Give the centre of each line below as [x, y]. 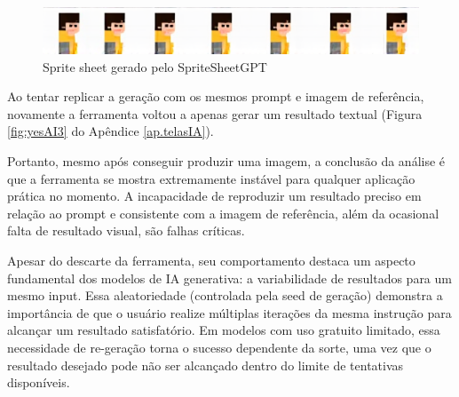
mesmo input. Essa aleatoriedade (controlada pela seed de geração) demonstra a [225, 295]
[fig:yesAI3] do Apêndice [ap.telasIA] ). [111, 131]
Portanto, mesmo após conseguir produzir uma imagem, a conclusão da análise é [226, 160]
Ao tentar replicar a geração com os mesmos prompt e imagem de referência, [216, 96]
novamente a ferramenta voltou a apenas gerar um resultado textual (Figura [215, 113]
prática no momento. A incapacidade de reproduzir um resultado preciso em [214, 196]
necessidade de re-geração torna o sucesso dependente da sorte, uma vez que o [219, 347]
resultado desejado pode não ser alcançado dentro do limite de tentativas [206, 365]
